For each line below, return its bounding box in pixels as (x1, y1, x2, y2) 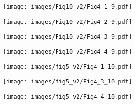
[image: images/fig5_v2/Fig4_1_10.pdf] (3, 63, 132, 70)
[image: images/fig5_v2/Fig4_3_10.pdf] (3, 78, 132, 85)
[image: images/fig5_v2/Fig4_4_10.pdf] (3, 93, 132, 100)
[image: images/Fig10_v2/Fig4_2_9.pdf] (3, 18, 132, 25)
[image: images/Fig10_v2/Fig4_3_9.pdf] (3, 33, 132, 41)
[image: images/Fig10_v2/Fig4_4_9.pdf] (3, 48, 132, 55)
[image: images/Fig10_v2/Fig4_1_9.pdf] (3, 3, 132, 10)
